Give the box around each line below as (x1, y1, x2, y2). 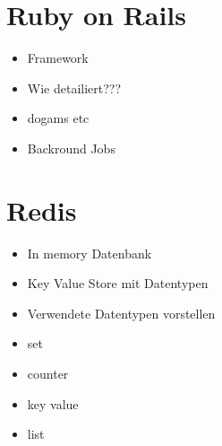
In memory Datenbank (27, 243, 152, 262)
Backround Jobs (27, 138, 115, 157)
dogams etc (27, 109, 90, 127)
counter (27, 364, 69, 382)
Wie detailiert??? (27, 78, 122, 97)
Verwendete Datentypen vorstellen (27, 303, 216, 322)
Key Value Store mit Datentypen (27, 274, 209, 293)
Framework (27, 48, 89, 67)
